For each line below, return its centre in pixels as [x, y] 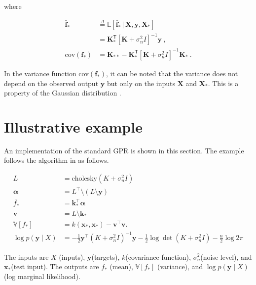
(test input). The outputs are [55, 266]
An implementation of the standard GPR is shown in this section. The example [124, 150]
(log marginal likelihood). [42, 276]
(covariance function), [158, 257]
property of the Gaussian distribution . [63, 93]
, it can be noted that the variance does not [172, 73]
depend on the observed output [51, 83]
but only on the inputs [141, 83]
